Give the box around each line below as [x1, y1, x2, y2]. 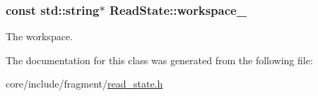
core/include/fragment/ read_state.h [6, 76, 163, 91]
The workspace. [6, 29, 73, 44]
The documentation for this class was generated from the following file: [6, 52, 313, 67]
